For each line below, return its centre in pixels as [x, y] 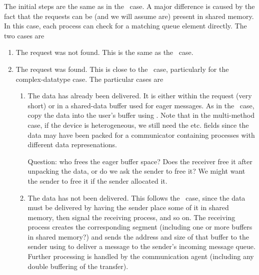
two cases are [24, 35]
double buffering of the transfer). [78, 266]
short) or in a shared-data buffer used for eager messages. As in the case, [141, 105]
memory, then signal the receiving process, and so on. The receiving [131, 217]
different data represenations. [72, 144]
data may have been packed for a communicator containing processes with [141, 135]
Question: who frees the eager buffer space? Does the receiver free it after [140, 161]
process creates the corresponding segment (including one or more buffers [140, 227]
